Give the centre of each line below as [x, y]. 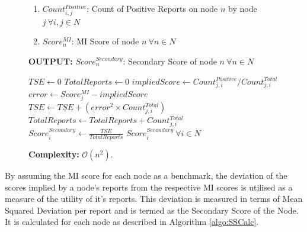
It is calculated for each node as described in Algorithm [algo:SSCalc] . [132, 222]
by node [243, 8]
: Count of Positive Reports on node [152, 8]
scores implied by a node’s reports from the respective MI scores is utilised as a [149, 187]
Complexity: [54, 154]
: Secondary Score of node [170, 61]
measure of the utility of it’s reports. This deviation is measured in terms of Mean [154, 199]
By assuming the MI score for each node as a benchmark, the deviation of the [146, 175]
